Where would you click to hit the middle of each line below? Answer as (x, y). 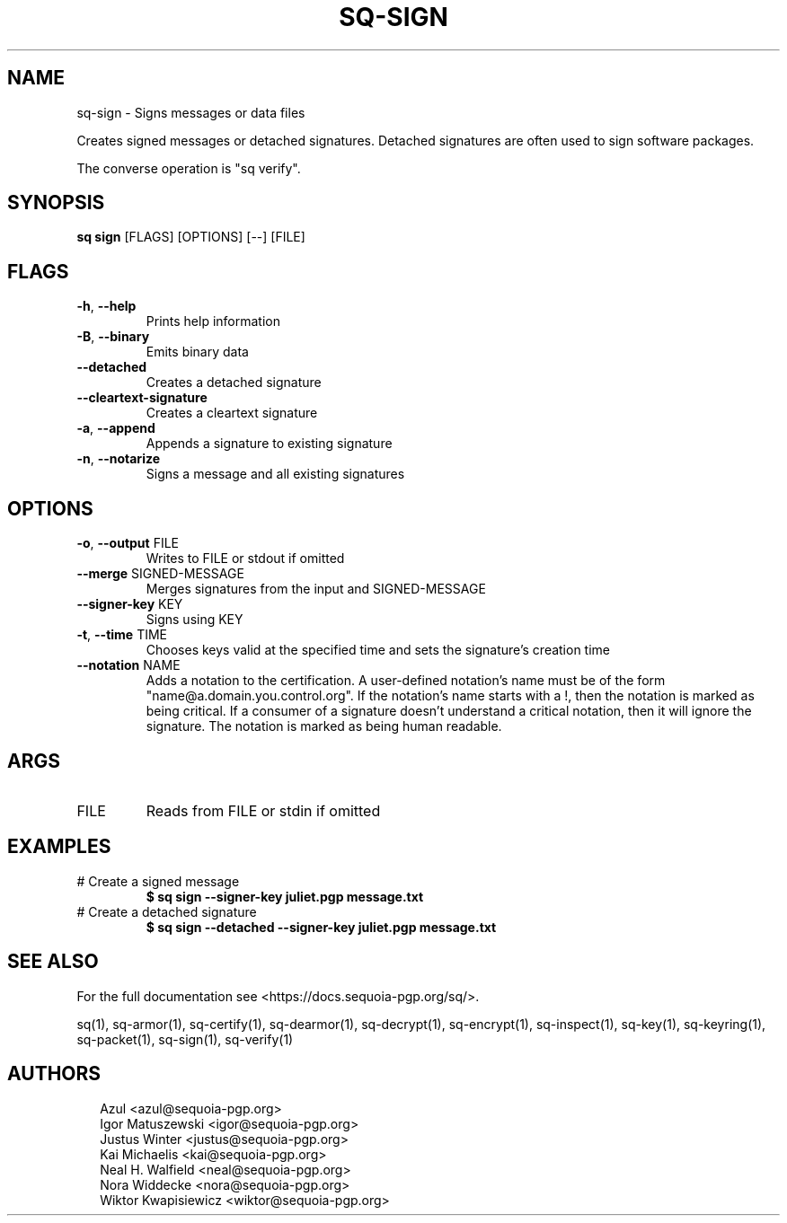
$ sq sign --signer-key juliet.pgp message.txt (285, 896)
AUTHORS (54, 1074)
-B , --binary (113, 337)
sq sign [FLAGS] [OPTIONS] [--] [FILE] (191, 237)
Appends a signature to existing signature (269, 444)
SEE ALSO (53, 962)
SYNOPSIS (56, 203)
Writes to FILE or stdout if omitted (245, 559)
